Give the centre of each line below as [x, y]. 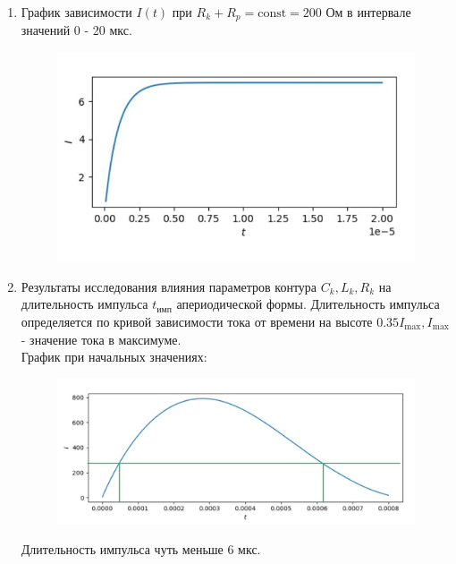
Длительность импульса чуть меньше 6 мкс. [141, 548]
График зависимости [76, 12]
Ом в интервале [368, 12]
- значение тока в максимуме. [101, 339]
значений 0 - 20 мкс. [76, 30]
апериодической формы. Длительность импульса [308, 304]
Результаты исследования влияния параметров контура [169, 286]
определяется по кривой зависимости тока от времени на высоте [197, 322]
